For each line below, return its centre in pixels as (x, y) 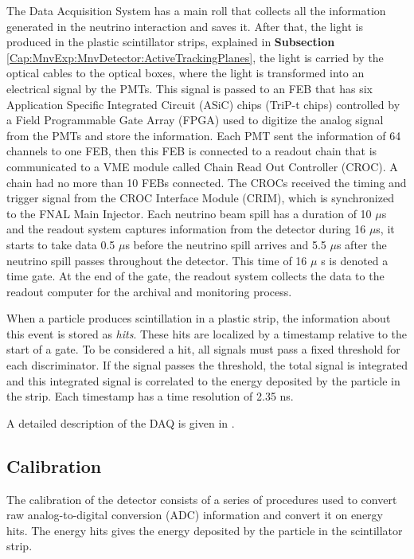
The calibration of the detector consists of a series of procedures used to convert (202, 499)
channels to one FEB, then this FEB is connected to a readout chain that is (192, 151)
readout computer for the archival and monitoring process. (149, 291)
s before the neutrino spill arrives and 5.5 (226, 244)
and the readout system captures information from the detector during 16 (186, 229)
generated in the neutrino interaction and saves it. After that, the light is (185, 26)
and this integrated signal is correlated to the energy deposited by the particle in (203, 380)
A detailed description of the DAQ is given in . (121, 422)
